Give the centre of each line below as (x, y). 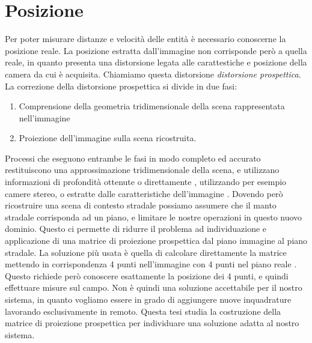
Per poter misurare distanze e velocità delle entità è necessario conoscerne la (145, 39)
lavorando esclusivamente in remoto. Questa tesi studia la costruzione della (143, 311)
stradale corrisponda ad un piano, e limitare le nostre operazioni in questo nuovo (154, 217)
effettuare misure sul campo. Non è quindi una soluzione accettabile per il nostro (154, 287)
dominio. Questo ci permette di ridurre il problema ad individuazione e (136, 229)
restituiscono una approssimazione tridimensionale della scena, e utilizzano (142, 170)
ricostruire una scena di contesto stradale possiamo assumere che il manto (141, 205)
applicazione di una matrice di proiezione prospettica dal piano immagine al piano (156, 241)
